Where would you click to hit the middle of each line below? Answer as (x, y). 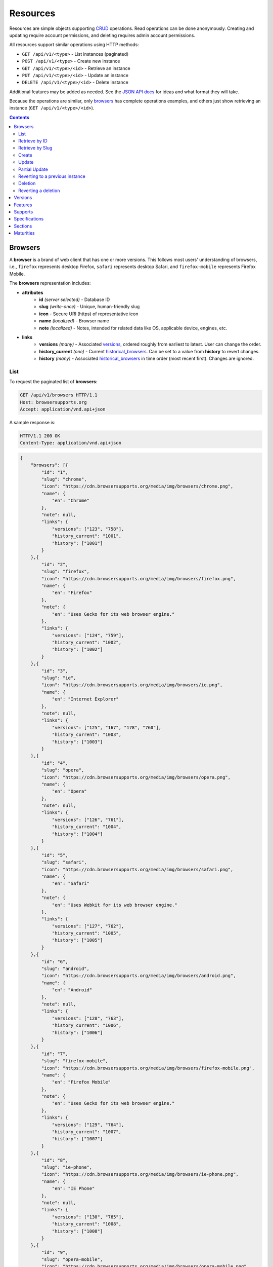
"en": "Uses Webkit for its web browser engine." (115, 905)
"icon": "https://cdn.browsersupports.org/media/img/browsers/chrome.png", (137, 486)
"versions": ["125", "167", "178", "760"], (107, 728)
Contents (19, 117)
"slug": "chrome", (64, 479)
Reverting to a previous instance (52, 176)
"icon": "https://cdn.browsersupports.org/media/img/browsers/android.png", (139, 976)
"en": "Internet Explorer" (85, 699)
